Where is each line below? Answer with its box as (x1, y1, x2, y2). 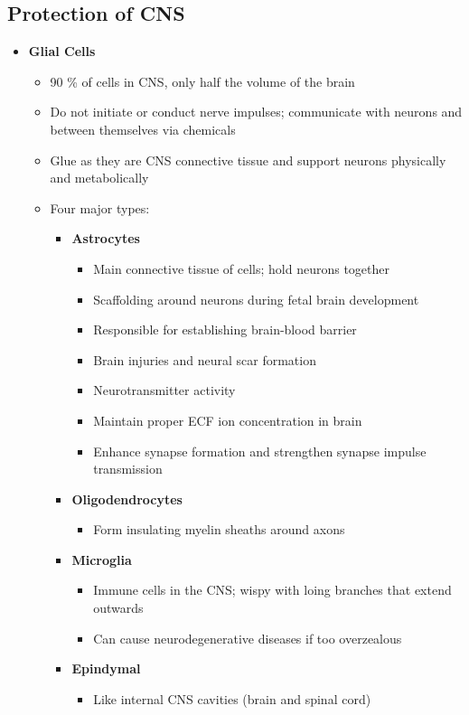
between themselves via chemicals (50, 119, 236, 138)
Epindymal (71, 659, 141, 678)
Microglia (71, 550, 132, 569)
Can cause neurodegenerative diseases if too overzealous (93, 628, 402, 647)
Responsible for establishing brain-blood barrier (93, 320, 357, 339)
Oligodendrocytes (71, 489, 183, 508)
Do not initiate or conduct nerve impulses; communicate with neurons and (50, 102, 463, 121)
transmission (93, 459, 163, 478)
